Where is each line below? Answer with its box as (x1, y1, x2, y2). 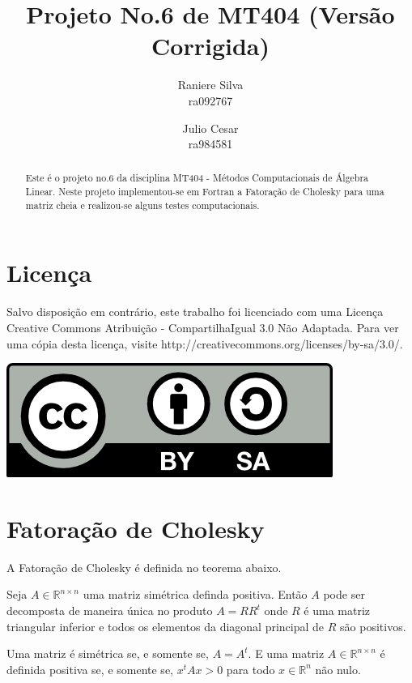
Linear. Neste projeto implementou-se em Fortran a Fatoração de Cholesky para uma (25, 185, 384, 198)
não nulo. (315, 660, 361, 677)
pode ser (323, 586, 365, 603)
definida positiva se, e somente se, (6, 660, 173, 677)
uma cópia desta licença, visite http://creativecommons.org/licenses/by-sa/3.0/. (6, 335, 403, 352)
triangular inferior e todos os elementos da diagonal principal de (6, 617, 325, 634)
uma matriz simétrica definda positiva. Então (83, 586, 308, 603)
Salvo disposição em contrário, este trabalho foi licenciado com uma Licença (6, 303, 384, 320)
